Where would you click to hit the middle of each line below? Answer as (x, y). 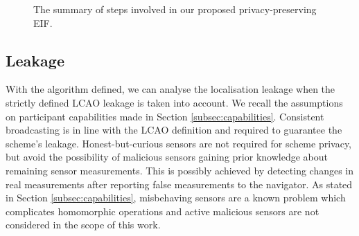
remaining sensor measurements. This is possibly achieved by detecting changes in (180, 170)
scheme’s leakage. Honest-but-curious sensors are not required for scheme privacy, (178, 143)
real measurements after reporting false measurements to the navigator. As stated (179, 184)
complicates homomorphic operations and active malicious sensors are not (163, 211)
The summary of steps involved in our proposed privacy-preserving (175, 9)
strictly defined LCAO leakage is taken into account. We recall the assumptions (174, 102)
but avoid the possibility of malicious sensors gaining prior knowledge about (167, 157)
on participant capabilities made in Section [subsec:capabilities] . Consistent (165, 116)
